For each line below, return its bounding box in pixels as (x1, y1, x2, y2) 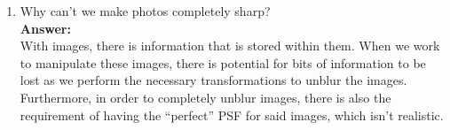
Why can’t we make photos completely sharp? (20, 2, 271, 19)
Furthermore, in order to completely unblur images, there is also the (20, 88, 391, 106)
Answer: (20, 19, 71, 37)
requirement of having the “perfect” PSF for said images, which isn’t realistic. (20, 105, 444, 124)
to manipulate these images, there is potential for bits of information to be (20, 53, 426, 72)
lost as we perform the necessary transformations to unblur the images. (20, 71, 407, 89)
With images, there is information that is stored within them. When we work (20, 36, 440, 55)
